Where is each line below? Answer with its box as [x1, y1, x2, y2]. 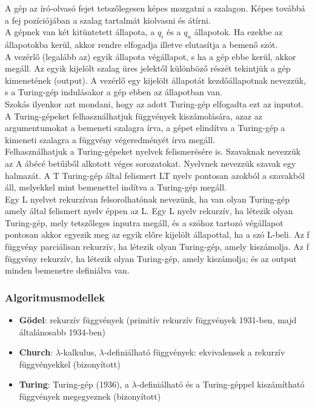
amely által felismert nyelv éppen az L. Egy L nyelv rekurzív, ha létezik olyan [5, 204, 293, 217]
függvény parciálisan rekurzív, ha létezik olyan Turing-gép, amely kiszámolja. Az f [5, 240, 309, 253]
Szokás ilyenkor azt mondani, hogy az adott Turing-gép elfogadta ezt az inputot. [5, 97, 304, 110]
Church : [19, 346, 53, 358]
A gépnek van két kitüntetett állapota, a [5, 25, 155, 38]
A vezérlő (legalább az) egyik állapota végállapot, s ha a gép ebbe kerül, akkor [5, 50, 296, 62]
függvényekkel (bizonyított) [19, 357, 121, 370]
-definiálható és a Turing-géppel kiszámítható [136, 378, 305, 391]
